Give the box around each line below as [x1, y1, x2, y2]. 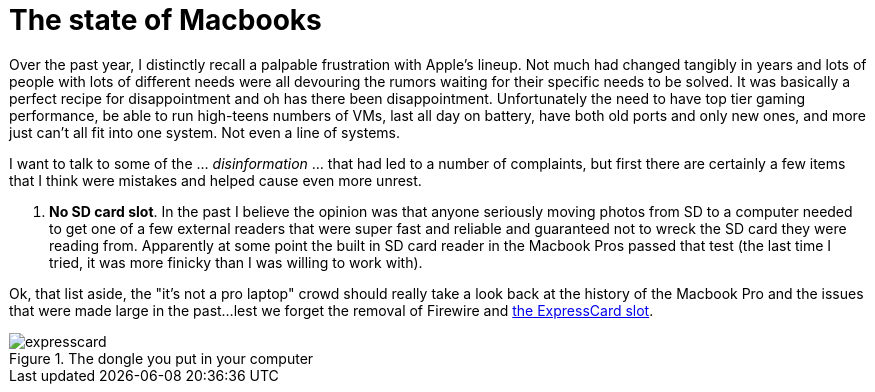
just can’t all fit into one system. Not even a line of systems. [9, 123, 401, 141]
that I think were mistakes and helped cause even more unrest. [9, 171, 422, 189]
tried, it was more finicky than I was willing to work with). [49, 253, 423, 271]
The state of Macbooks [9, 3, 322, 37]
